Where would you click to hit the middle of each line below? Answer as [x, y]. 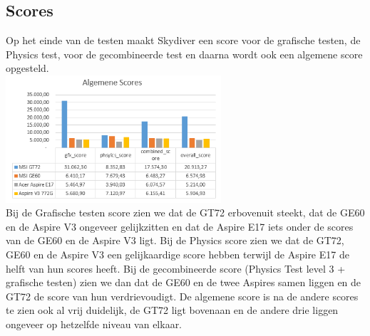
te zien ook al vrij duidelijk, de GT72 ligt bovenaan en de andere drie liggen [172, 310]
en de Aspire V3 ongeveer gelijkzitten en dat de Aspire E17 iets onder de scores [180, 226]
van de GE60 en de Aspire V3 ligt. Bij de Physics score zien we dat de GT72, [175, 240]
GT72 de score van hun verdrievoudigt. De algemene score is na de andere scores [182, 296]
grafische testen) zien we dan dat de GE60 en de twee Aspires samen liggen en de [184, 282]
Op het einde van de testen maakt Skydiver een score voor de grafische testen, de [183, 40]
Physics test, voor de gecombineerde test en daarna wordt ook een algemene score [184, 54]
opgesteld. [27, 68]
